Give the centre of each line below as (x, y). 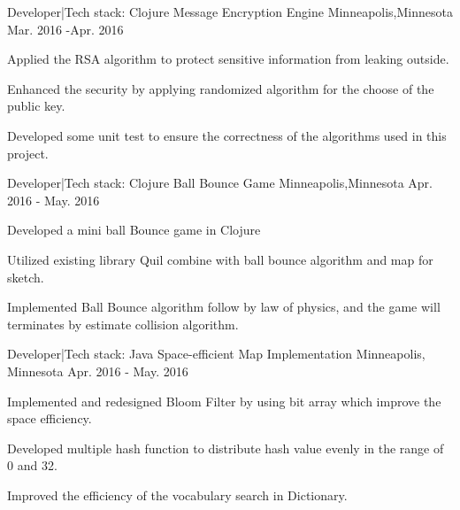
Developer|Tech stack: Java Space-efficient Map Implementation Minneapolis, (216, 354)
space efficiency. (50, 418)
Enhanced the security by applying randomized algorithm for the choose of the (221, 88)
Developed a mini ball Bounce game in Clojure (134, 230)
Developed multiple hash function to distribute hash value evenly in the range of (226, 448)
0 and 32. (32, 465)
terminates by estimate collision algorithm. (123, 324)
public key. (36, 106)
